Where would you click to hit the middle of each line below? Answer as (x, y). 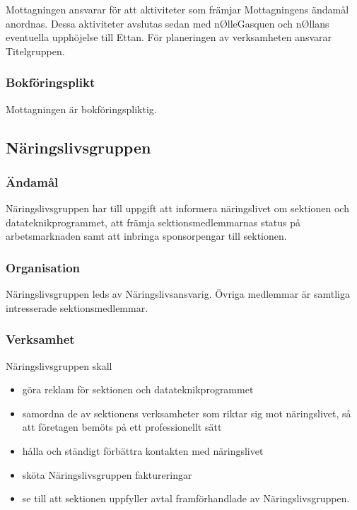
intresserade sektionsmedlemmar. (77, 307)
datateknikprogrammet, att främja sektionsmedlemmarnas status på (153, 222)
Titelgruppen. (35, 51)
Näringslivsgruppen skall (59, 365)
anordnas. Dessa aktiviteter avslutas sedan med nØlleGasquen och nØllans (168, 23)
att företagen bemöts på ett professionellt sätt (122, 427)
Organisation (43, 267)
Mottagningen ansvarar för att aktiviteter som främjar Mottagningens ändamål (177, 9)
